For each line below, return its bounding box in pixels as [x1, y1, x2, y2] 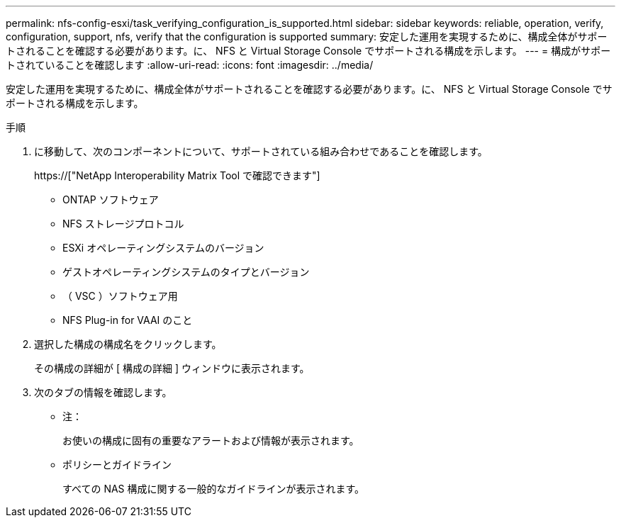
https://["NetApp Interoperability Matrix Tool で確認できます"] [34, 169, 320, 181]
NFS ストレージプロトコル [62, 218, 184, 230]
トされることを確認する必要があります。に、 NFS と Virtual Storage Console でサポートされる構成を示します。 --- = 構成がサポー [6, 45, 611, 57]
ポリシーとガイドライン [62, 459, 172, 471]
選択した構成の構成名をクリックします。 [34, 338, 222, 350]
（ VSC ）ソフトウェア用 [62, 290, 178, 302]
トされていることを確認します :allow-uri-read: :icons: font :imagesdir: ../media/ [6, 59, 374, 71]
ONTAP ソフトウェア [62, 193, 159, 206]
